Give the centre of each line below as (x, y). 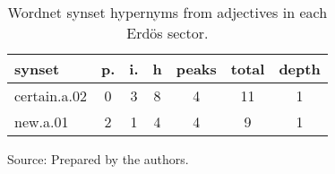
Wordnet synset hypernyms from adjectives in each (167, 12)
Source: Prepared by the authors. (98, 159)
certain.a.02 (51, 96)
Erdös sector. (167, 33)
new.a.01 (42, 122)
